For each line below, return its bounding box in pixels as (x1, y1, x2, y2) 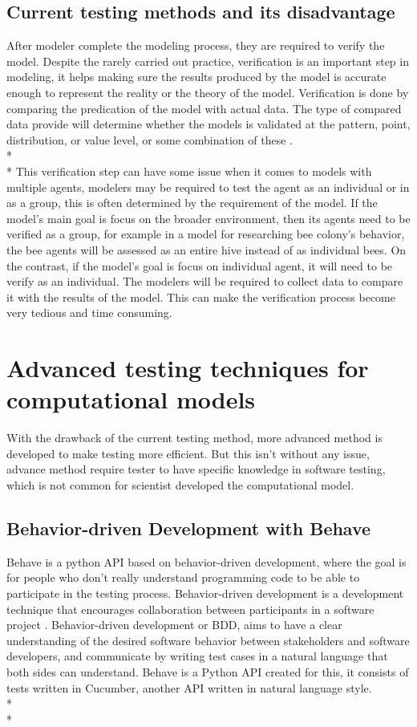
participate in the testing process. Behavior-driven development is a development (6, 584, 404, 601)
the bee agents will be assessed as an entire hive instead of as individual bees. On (6, 241, 407, 258)
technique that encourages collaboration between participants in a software (6, 600, 374, 617)
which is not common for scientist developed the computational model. (6, 476, 354, 493)
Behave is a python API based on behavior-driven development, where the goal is (6, 553, 407, 570)
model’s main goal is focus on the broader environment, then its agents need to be (6, 209, 411, 226)
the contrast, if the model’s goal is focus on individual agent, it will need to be (6, 257, 393, 274)
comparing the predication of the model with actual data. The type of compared (6, 100, 402, 116)
